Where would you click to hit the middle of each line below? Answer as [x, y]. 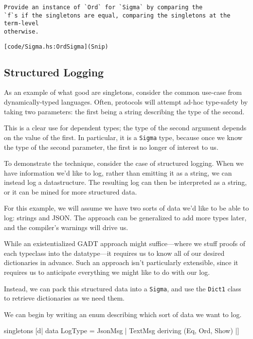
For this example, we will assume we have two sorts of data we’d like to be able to [126, 208]
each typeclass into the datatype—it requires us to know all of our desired [114, 253]
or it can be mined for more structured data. [71, 191]
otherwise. [21, 31]
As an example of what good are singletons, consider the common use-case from [123, 92]
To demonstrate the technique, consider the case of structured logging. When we [124, 163]
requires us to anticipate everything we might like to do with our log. [107, 272]
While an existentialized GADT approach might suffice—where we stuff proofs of [125, 243]
